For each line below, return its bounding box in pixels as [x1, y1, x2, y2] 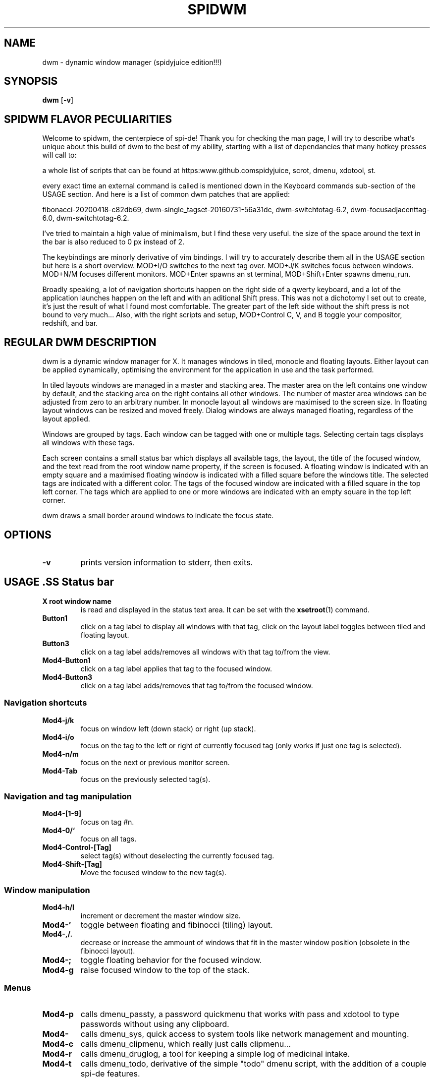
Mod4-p [42, 1009, 74, 1019]
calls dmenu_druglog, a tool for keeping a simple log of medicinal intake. [80, 1048, 350, 1059]
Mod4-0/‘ [42, 826, 75, 835]
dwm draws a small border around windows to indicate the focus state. [42, 511, 274, 520]
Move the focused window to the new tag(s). [80, 868, 226, 877]
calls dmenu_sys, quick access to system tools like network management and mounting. [80, 1028, 409, 1039]
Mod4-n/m [42, 749, 79, 758]
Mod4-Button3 [42, 672, 93, 681]
